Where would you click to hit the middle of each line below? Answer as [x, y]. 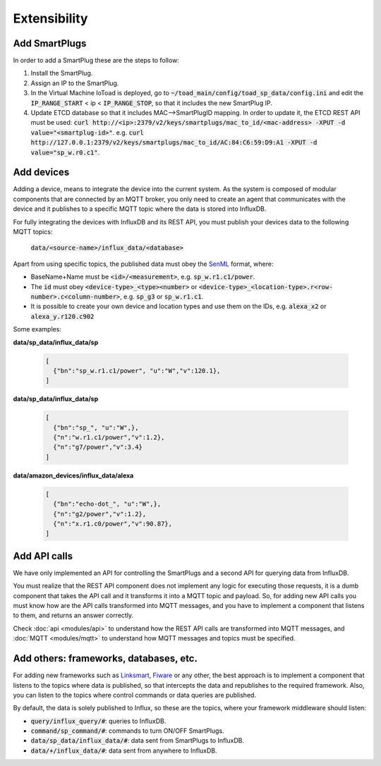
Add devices [41, 172]
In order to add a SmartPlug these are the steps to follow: [96, 61]
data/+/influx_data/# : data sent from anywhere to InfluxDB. [124, 750]
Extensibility [50, 18]
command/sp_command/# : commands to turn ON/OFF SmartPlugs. [128, 731]
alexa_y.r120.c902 [62, 316]
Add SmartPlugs [50, 43]
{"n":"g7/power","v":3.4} [98, 447]
